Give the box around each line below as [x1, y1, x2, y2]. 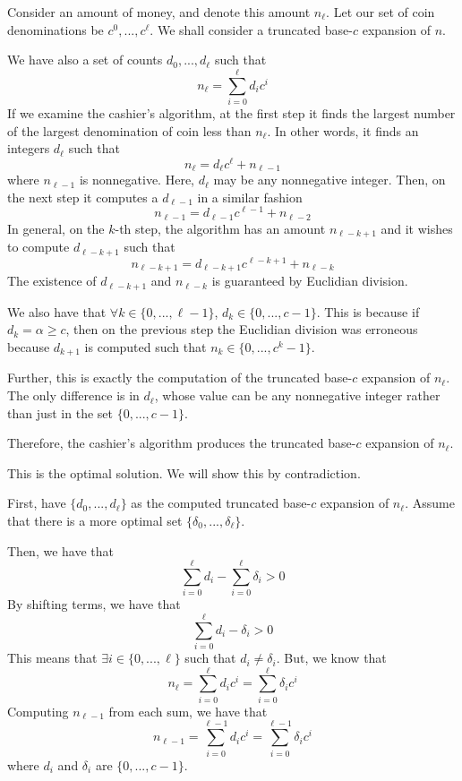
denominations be [7, 20, 104, 39]
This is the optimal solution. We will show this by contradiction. [7, 463, 361, 482]
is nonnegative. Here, [79, 170, 194, 189]
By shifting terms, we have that [7, 595, 181, 614]
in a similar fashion [197, 187, 303, 206]
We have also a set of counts [7, 50, 163, 69]
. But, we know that [276, 648, 387, 667]
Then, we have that [7, 541, 114, 560]
